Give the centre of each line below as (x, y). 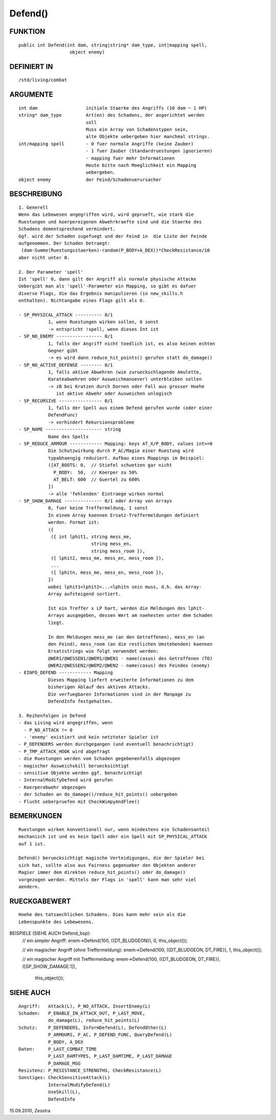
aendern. (29, 887)
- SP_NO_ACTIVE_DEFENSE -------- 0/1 (66, 365)
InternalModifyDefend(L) (79, 1085)
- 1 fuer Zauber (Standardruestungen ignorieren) (149, 151)
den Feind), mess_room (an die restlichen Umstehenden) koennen (130, 644)
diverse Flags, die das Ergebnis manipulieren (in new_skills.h (101, 293)
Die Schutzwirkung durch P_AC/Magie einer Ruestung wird (121, 451)
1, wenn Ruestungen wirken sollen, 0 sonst (103, 322)
